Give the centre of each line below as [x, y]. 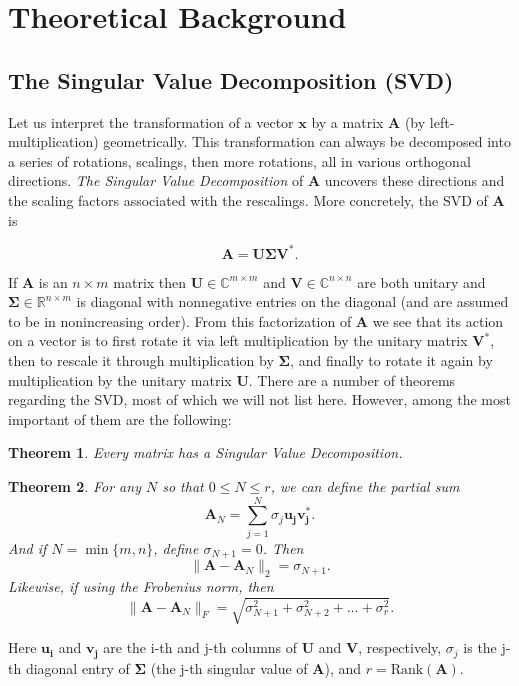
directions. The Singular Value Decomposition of [156, 180]
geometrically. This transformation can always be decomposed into [307, 141]
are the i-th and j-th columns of [200, 647]
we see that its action [438, 320]
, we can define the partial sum [365, 485]
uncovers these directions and [414, 180]
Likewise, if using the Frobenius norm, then [141, 585]
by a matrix [347, 121]
